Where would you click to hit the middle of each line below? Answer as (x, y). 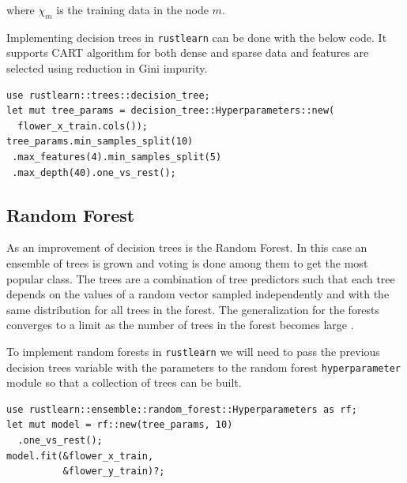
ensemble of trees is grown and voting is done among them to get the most (187, 263)
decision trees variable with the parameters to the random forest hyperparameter (203, 367)
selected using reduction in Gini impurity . (107, 68)
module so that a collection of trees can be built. (124, 382)
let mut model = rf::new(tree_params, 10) (120, 425)
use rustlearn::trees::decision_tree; (108, 95)
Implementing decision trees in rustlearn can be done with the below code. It (197, 37)
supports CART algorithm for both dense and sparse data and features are (188, 52)
